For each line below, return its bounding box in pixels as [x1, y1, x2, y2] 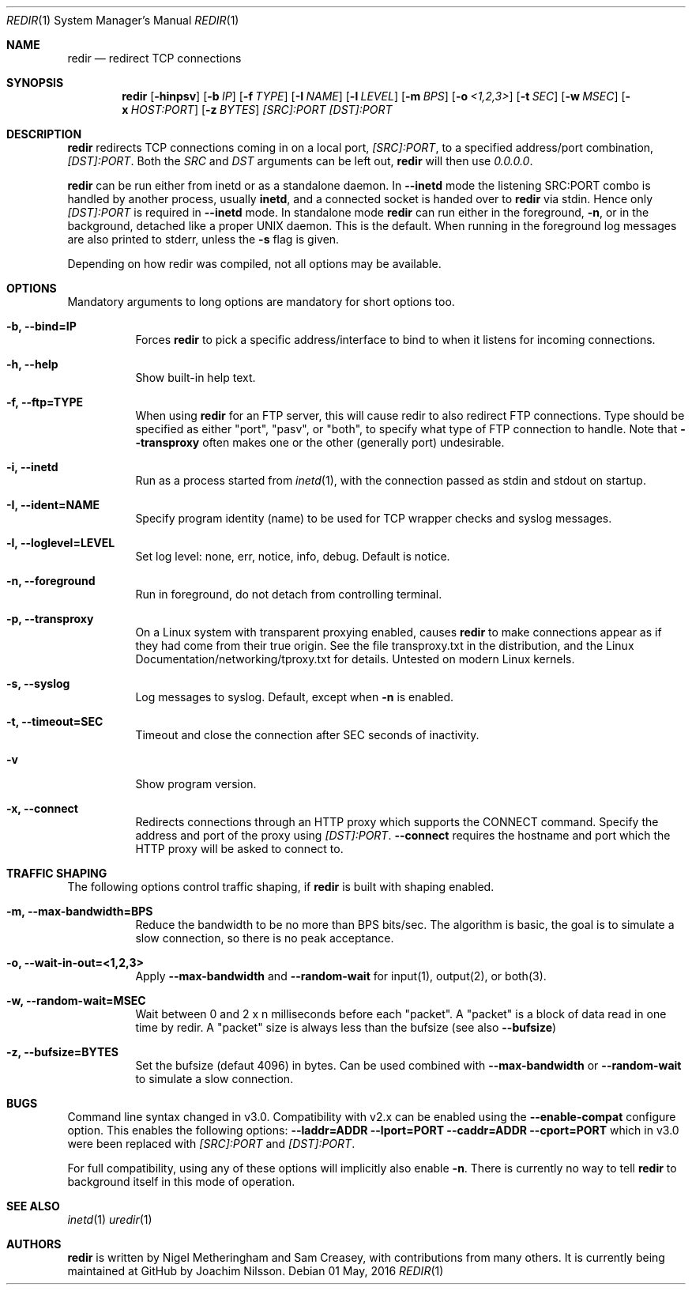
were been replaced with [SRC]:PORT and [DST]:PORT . [67, 1137, 355, 1150]
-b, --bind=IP [6, 319, 77, 333]
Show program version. [135, 777, 257, 791]
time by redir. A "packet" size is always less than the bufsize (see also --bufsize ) [135, 1021, 557, 1034]
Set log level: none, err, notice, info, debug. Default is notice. [135, 549, 450, 563]
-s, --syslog [6, 677, 70, 690]
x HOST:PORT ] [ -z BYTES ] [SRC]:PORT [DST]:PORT [122, 103, 393, 116]
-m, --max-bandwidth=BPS [6, 904, 153, 918]
